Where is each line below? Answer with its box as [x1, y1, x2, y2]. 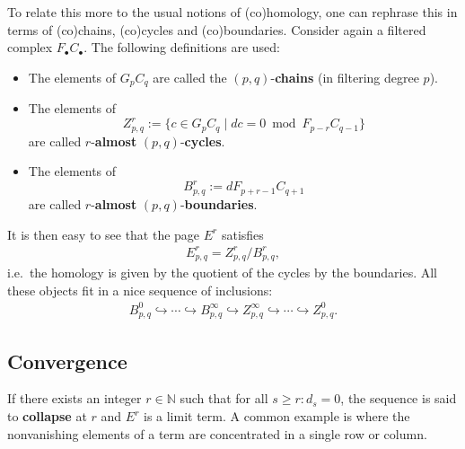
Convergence [7, 347, 127, 374]
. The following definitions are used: [83, 38, 280, 57]
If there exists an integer [7, 389, 142, 408]
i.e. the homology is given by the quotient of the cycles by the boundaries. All [7, 263, 437, 282]
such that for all [180, 389, 268, 408]
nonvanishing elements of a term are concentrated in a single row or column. [7, 424, 427, 443]
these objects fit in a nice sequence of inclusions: [7, 280, 273, 299]
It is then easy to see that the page [7, 224, 200, 243]
